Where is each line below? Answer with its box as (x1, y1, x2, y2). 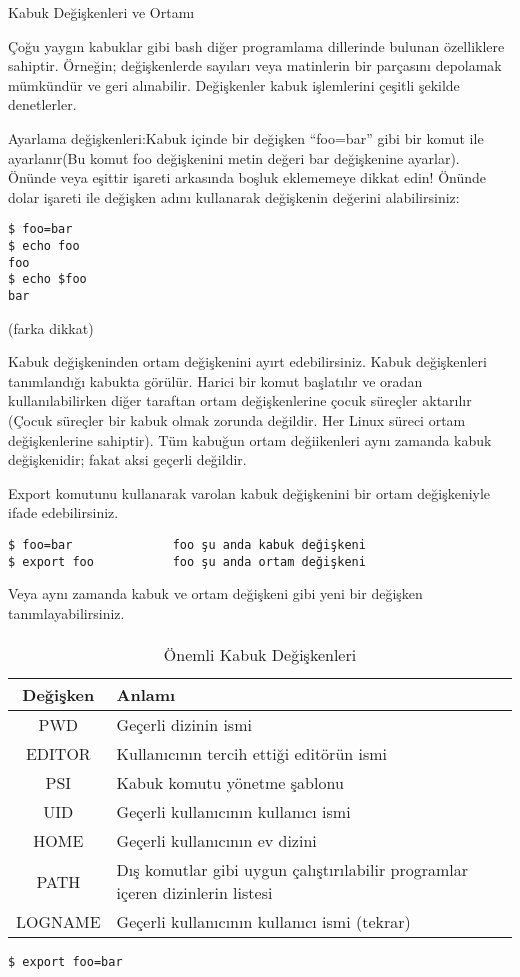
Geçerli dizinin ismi (116, 713, 252, 737)
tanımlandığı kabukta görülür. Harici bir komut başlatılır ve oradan (8, 370, 423, 391)
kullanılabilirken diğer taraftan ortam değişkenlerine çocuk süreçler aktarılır (8, 390, 472, 411)
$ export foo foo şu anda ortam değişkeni (8, 554, 366, 569)
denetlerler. (8, 94, 77, 115)
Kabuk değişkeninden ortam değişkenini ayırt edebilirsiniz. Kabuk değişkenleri (8, 351, 487, 372)
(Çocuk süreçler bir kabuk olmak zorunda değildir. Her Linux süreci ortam (8, 410, 466, 430)
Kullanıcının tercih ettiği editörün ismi (116, 742, 388, 766)
